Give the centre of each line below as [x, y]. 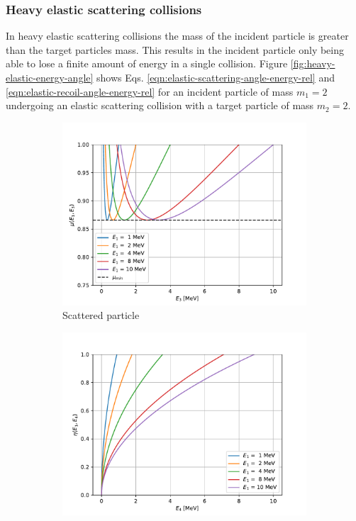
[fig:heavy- [313, 63]
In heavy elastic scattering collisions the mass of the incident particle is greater [177, 36]
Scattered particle [101, 315]
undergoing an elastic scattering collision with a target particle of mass [160, 105]
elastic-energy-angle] [50, 77]
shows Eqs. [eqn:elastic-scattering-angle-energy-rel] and [216, 77]
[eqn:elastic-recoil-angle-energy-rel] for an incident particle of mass [150, 91]
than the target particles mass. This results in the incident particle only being [175, 49]
